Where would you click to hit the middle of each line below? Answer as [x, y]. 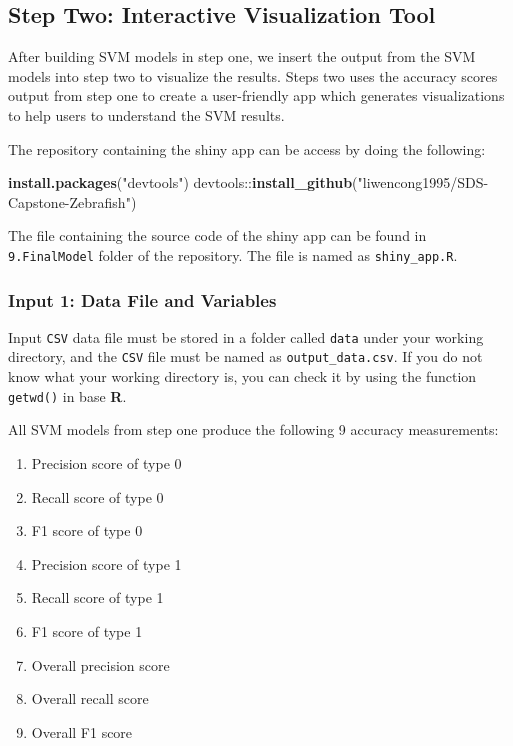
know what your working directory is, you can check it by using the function [242, 376]
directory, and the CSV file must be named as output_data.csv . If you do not [245, 356]
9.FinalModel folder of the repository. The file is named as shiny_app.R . [233, 254]
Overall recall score [90, 698]
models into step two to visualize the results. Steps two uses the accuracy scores [253, 75]
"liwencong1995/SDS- [423, 182]
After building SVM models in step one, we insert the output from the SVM [242, 56]
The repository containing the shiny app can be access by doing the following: [247, 148]
